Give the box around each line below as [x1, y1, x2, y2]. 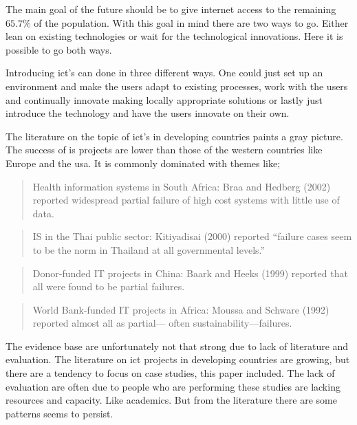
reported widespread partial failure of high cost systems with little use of [32, 193, 340, 207]
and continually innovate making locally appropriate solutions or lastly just [6, 92, 323, 107]
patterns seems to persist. [6, 406, 113, 420]
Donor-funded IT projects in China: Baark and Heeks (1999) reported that [32, 265, 348, 280]
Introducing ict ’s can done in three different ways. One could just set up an [6, 65, 323, 80]
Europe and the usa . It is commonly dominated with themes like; [6, 155, 281, 170]
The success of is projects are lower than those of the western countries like [6, 142, 323, 157]
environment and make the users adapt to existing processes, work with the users [6, 78, 348, 93]
